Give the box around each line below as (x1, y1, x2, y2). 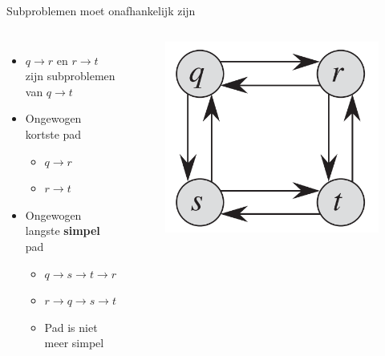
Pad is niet (44, 318, 98, 335)
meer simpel (44, 334, 104, 351)
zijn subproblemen (25, 67, 115, 84)
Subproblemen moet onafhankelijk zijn (6, 2, 196, 18)
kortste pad (25, 125, 82, 142)
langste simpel (25, 222, 100, 239)
